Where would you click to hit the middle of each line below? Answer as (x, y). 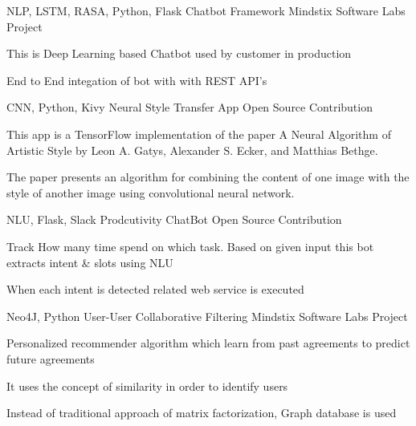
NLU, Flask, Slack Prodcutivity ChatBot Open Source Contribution (174, 219)
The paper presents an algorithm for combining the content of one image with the (208, 177)
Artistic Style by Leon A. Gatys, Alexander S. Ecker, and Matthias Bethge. (192, 150)
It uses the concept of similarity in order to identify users (147, 385)
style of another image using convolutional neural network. (151, 192)
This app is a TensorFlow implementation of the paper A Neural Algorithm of (199, 134)
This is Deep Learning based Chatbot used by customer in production (179, 53)
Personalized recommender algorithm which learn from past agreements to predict (208, 343)
